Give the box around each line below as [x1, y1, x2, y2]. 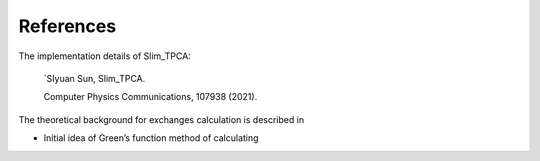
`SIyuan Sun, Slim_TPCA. [43, 72, 146, 84]
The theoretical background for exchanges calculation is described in [18, 113, 305, 125]
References [18, 15, 117, 37]
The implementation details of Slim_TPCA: [18, 50, 192, 62]
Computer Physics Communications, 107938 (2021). [43, 91, 258, 103]
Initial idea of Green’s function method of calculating [43, 132, 259, 144]
